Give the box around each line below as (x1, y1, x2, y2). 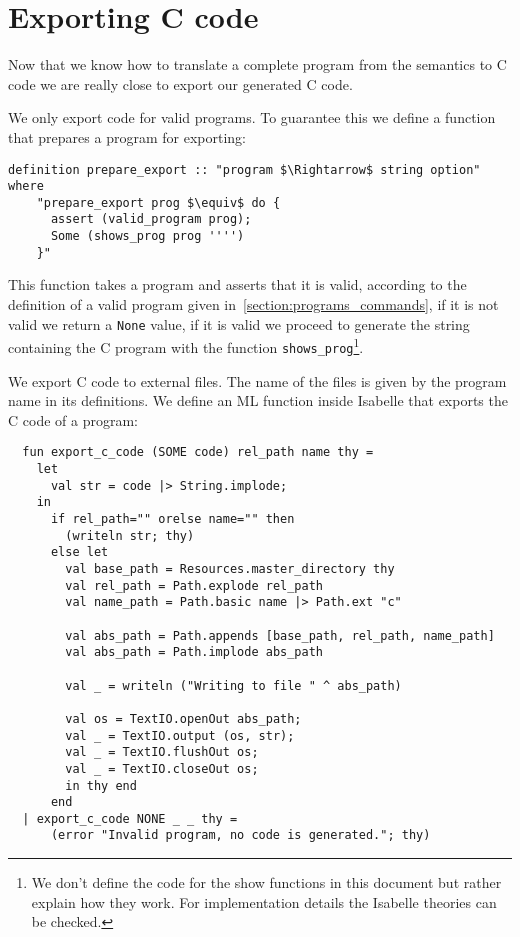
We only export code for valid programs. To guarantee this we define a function (8, 107, 496, 128)
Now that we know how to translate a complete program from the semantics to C (8, 54, 507, 75)
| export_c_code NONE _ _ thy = (22, 811, 238, 826)
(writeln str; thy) (65, 528, 195, 543)
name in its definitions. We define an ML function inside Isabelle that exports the (8, 390, 508, 411)
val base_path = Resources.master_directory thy (65, 561, 395, 576)
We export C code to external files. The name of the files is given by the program (8, 370, 507, 391)
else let (50, 545, 109, 560)
